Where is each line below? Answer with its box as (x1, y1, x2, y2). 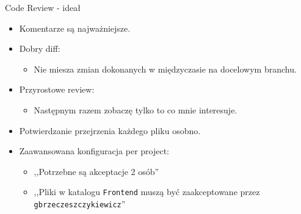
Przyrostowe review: (19, 83, 95, 96)
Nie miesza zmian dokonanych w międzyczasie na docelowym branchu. (34, 62, 297, 75)
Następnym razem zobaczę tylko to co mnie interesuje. (34, 103, 238, 116)
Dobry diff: (19, 42, 60, 55)
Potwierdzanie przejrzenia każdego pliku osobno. (19, 124, 201, 137)
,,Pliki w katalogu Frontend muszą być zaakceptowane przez (34, 185, 260, 198)
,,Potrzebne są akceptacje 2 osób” (34, 165, 159, 177)
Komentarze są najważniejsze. (19, 21, 131, 34)
